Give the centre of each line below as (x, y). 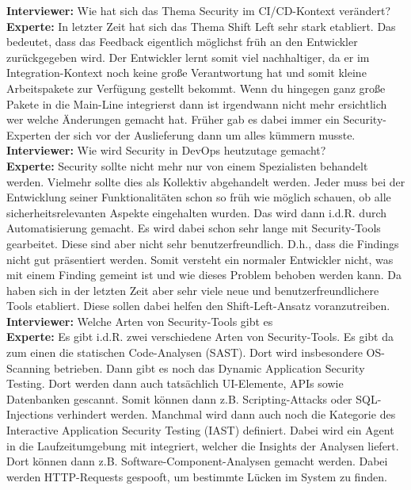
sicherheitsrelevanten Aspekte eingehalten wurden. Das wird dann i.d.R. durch (197, 212)
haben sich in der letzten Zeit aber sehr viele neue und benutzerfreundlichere (193, 290)
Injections (30, 414)
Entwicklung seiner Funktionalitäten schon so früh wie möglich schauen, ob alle (199, 197)
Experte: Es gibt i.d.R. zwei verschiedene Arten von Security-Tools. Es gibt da (200, 337)
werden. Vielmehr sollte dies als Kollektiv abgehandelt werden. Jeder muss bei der (206, 181)
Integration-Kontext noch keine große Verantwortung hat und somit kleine (186, 73)
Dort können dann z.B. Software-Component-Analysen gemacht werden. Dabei (197, 461)
